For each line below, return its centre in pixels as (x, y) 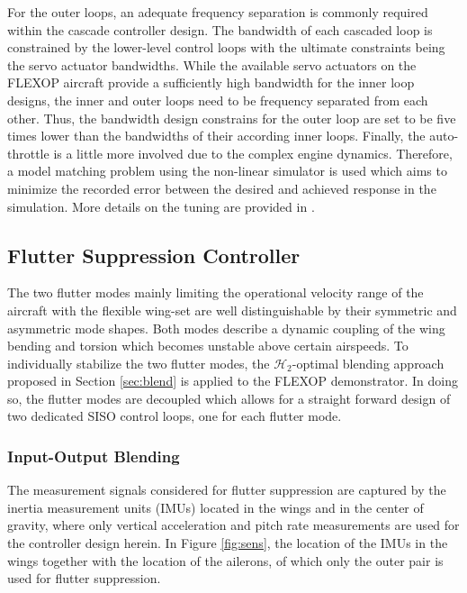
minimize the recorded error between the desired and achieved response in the (222, 188)
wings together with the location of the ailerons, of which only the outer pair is (225, 560)
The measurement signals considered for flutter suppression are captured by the (227, 490)
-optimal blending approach (368, 363)
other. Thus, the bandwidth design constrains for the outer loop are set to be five (232, 118)
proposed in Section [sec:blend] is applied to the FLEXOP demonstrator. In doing (233, 381)
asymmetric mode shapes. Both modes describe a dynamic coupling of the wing (226, 328)
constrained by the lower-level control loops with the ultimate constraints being (226, 47)
